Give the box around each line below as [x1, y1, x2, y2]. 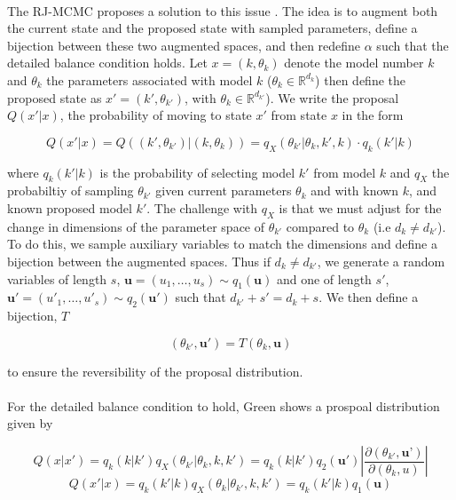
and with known [311, 181, 398, 200]
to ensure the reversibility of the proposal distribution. [7, 361, 303, 380]
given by [7, 414, 53, 433]
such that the [376, 36, 449, 54]
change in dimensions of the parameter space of [7, 217, 265, 235]
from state [271, 106, 327, 124]
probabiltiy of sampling [7, 181, 134, 200]
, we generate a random [317, 251, 445, 270]
